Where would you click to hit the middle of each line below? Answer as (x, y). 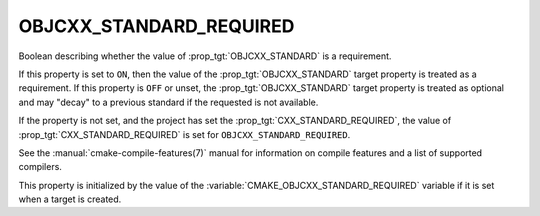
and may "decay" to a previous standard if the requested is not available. (168, 102)
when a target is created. (70, 199)
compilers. (40, 167)
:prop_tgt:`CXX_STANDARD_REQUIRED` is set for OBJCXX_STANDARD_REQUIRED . (184, 134)
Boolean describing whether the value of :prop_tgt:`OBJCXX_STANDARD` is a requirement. (205, 56)
